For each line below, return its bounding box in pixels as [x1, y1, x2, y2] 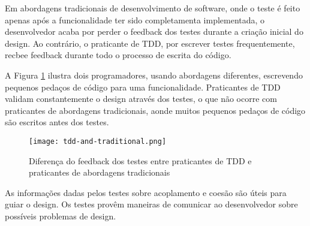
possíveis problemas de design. [5, 209, 116, 222]
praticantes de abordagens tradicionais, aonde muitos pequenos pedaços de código [5, 104, 306, 116]
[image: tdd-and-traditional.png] [29, 137, 167, 146]
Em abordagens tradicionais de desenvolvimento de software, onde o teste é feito [5, 2, 300, 14]
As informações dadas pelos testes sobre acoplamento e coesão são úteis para [5, 186, 287, 198]
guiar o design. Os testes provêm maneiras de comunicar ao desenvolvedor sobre [5, 198, 298, 210]
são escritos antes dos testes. [5, 116, 109, 128]
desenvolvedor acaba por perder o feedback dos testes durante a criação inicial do [5, 25, 303, 38]
